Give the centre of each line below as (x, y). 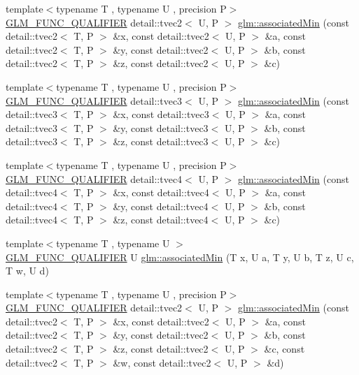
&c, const (284, 349)
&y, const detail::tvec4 (161, 206)
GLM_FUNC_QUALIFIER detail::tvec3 (94, 100)
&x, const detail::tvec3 (161, 114)
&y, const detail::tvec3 (161, 127)
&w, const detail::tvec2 (162, 362)
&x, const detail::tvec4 (161, 192)
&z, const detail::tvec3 (161, 141)
